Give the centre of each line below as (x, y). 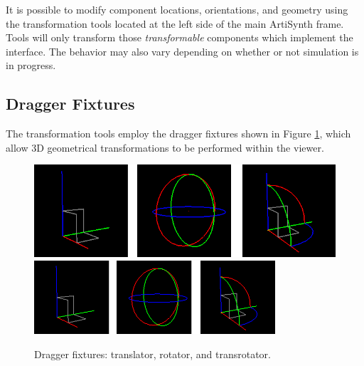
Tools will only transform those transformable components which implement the (180, 37)
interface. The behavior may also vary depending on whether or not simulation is (182, 51)
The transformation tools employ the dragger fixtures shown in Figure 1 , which (178, 134)
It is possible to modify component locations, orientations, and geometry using (177, 9)
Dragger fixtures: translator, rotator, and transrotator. (152, 354)
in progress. (31, 65)
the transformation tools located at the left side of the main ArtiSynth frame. (175, 23)
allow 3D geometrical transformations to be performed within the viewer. (165, 147)
